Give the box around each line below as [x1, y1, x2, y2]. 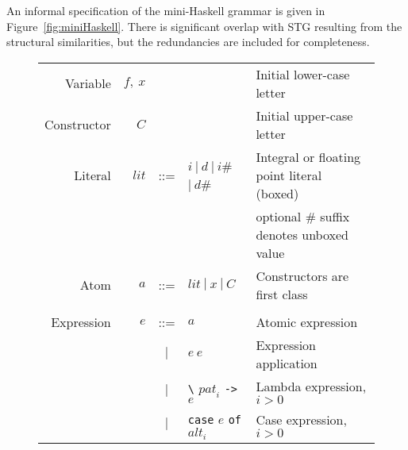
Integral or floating [256, 147, 361, 166]
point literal [256, 165, 322, 184]
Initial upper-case [256, 106, 353, 125]
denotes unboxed [256, 225, 348, 244]
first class [256, 284, 308, 303]
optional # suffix [256, 206, 350, 225]
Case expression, [256, 410, 347, 429]
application [256, 353, 318, 372]
